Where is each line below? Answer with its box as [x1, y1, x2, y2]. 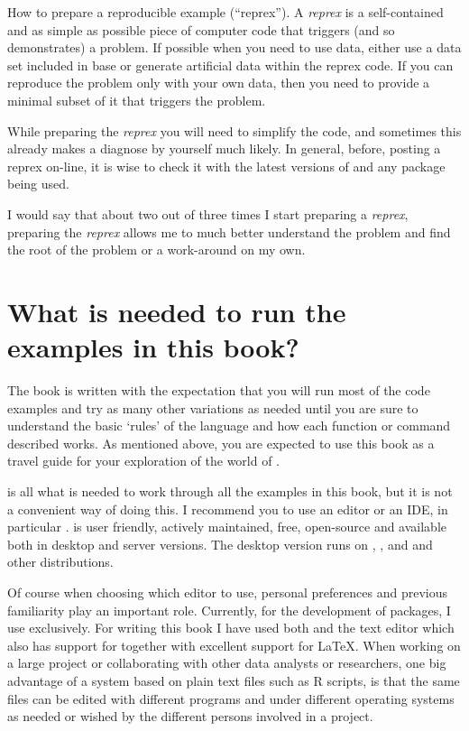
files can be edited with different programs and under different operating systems [7, 689, 455, 708]
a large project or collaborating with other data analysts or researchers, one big [7, 653, 446, 672]
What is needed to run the [7, 292, 346, 329]
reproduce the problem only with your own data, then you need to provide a [7, 73, 430, 92]
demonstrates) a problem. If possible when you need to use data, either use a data [7, 38, 462, 57]
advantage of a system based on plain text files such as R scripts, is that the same [7, 671, 460, 689]
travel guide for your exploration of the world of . [7, 451, 280, 470]
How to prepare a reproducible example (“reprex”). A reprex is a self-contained [7, 3, 444, 21]
